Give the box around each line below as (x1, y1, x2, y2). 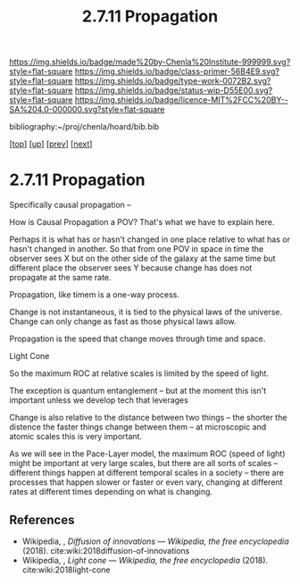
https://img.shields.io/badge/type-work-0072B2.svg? (74, 76, 271, 87)
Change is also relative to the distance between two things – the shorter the (9, 413, 287, 423)
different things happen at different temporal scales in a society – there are (9, 467, 284, 479)
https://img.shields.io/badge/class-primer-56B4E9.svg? (74, 66, 279, 77)
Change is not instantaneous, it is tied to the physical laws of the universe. (9, 306, 283, 318)
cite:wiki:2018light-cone (21, 564, 111, 575)
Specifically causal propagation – (9, 199, 131, 211)
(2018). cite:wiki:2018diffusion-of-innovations (21, 545, 190, 555)
